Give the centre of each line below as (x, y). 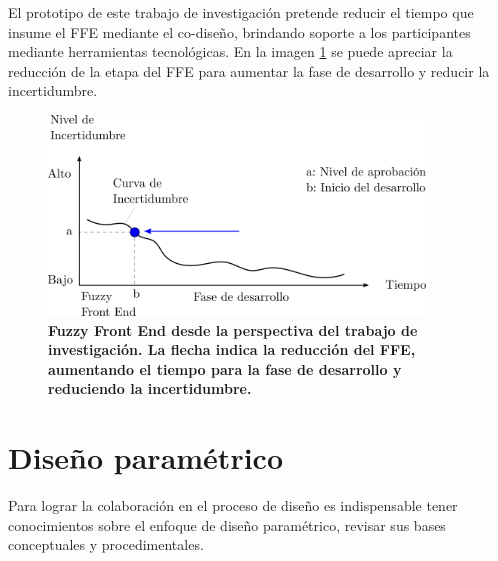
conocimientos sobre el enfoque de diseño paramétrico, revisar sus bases (227, 524)
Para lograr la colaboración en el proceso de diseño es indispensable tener (233, 505)
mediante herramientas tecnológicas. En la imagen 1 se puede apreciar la (230, 51)
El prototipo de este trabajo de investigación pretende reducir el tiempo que (241, 12)
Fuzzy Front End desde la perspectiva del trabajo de (233, 329)
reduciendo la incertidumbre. (150, 388)
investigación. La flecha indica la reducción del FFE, (232, 349)
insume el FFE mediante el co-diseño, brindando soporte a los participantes (239, 31)
